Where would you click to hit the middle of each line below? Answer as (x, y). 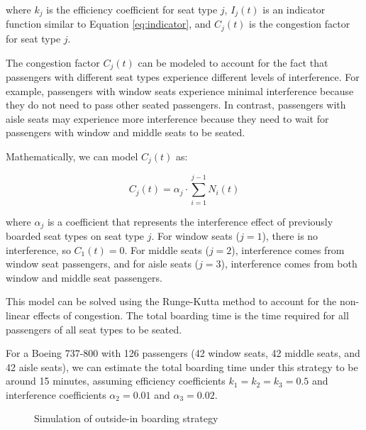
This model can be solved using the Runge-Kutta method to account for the (171, 301)
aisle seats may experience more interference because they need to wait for (167, 118)
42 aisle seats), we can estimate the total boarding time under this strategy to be (182, 366)
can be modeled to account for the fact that (233, 62)
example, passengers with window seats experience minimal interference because (180, 90)
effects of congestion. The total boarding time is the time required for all (191, 315)
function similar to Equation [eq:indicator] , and (109, 24)
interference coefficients (56, 394)
